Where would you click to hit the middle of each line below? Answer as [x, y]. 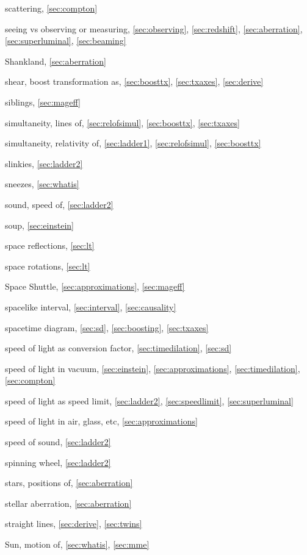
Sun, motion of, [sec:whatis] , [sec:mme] [77, 544]
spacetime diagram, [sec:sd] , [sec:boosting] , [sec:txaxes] [107, 327]
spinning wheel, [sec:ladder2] [58, 462]
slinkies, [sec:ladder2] [44, 163]
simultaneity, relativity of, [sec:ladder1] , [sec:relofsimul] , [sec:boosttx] [133, 143]
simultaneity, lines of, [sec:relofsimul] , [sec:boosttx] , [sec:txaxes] [122, 122]
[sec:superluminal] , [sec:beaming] [66, 41]
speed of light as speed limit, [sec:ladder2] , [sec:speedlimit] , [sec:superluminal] [149, 400]
